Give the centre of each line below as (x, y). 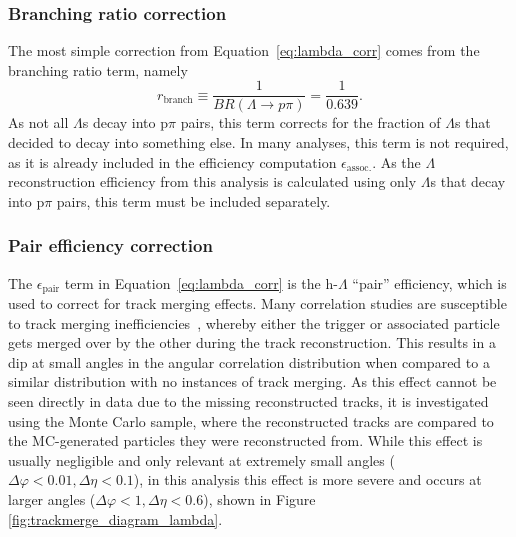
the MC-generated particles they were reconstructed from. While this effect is (245, 440)
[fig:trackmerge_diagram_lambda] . (115, 518)
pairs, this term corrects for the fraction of (310, 122)
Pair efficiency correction (110, 245)
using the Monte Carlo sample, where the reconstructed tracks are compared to (251, 420)
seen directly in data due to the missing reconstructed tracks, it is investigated (248, 401)
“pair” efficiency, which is (429, 282)
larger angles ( (52, 499)
